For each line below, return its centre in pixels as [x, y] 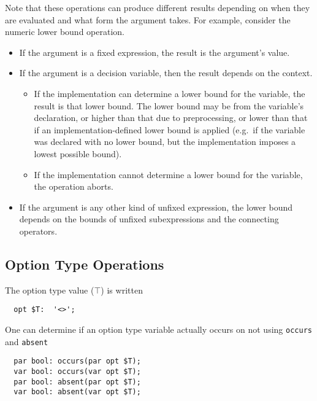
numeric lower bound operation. [65, 32]
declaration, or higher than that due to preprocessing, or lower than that [171, 118]
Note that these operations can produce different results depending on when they [158, 7]
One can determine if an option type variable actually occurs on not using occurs [158, 329]
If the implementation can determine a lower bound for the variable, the [170, 93]
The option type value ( [50, 290]
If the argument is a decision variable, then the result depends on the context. [166, 73]
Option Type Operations [85, 264]
